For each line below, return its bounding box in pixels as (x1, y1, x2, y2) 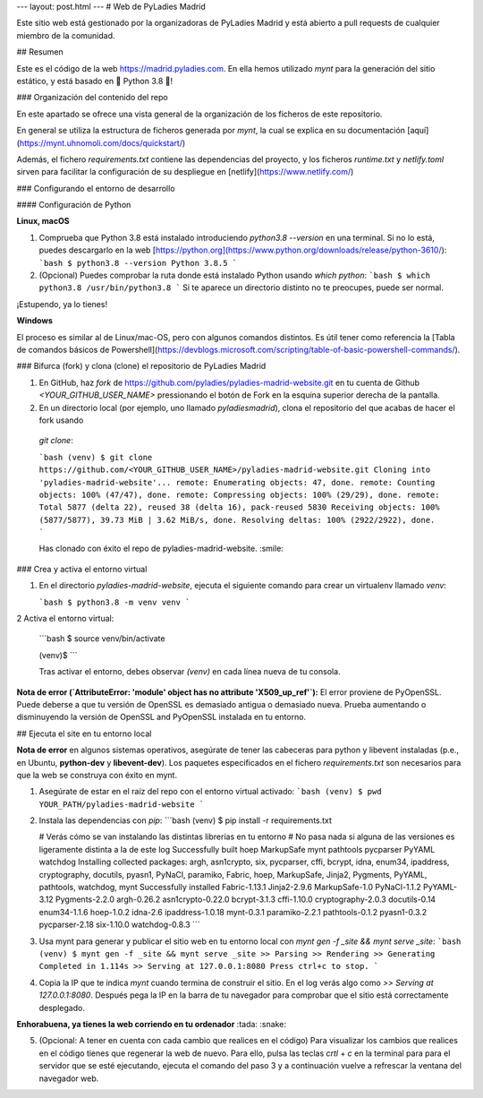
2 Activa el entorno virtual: (16, 613, 114, 624)
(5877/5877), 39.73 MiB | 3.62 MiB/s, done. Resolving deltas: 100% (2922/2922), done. (38, 515, 436, 525)
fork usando (38, 415, 84, 425)
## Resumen (16, 47, 64, 57)
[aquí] (407, 125, 429, 136)
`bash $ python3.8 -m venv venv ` (38, 596, 191, 607)
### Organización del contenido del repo (16, 92, 169, 103)
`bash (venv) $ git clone (38, 452, 153, 462)
